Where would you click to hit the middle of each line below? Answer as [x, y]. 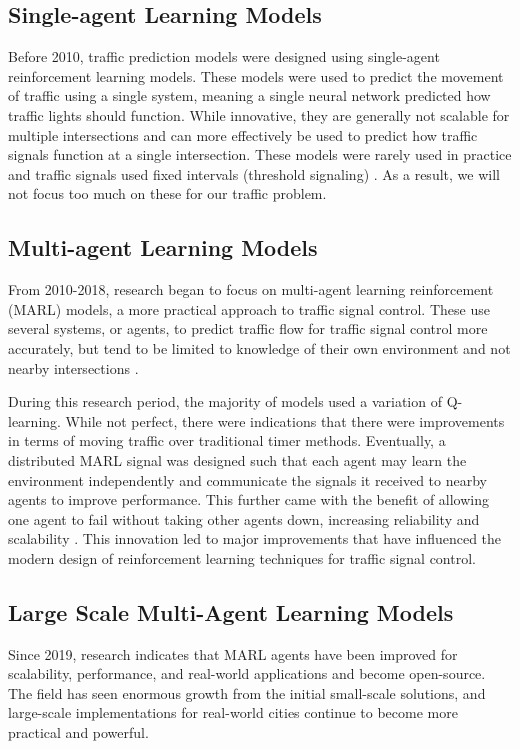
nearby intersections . [73, 367]
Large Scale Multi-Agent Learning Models [231, 611]
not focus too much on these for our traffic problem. [167, 193]
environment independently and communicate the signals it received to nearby [247, 479]
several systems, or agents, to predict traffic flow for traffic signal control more [248, 328]
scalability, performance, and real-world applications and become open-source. [247, 673]
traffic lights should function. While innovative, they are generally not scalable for [259, 114]
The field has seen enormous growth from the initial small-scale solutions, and [247, 692]
